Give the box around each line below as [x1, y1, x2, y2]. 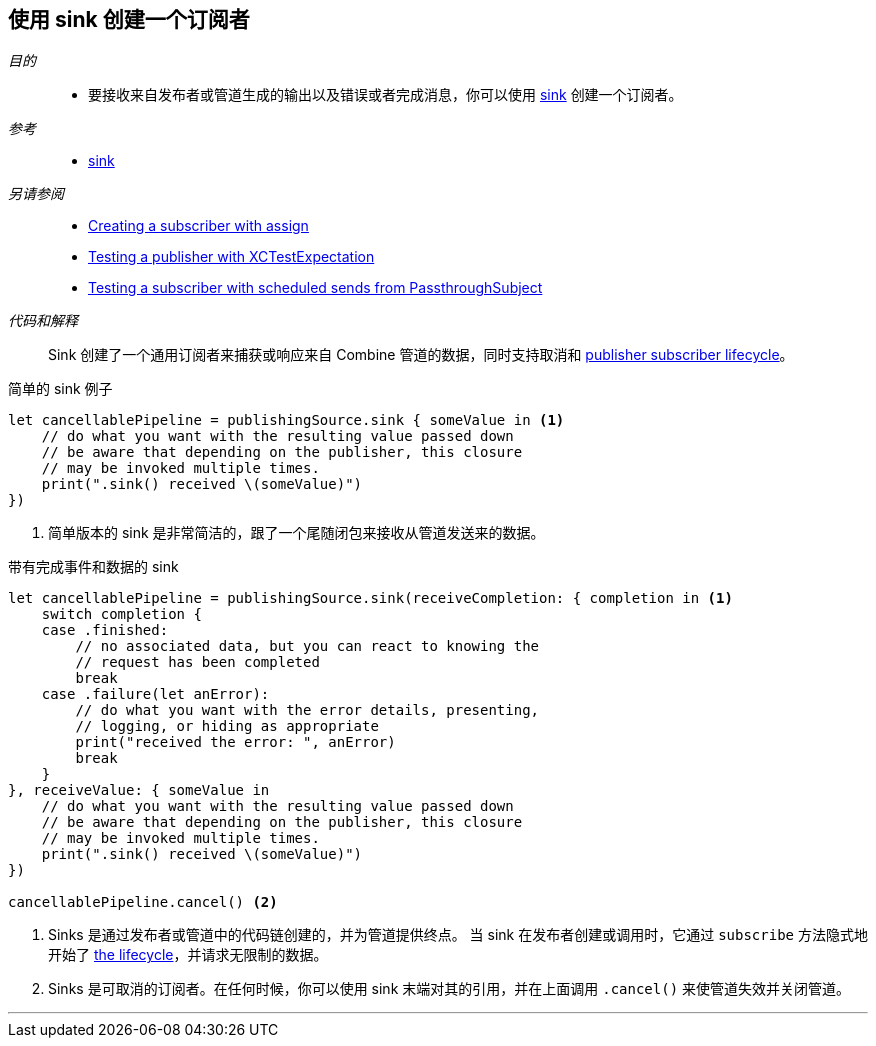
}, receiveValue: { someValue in [8, 782, 270, 799]
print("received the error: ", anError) [75, 734, 396, 751]
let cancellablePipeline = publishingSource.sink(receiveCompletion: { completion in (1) [8, 590, 733, 607]
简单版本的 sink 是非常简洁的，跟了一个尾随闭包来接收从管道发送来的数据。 [48, 524, 545, 542]
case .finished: [41, 622, 169, 639]
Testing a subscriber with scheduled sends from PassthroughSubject [88, 279, 543, 297]
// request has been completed [75, 654, 320, 671]
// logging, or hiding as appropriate [75, 718, 379, 735]
